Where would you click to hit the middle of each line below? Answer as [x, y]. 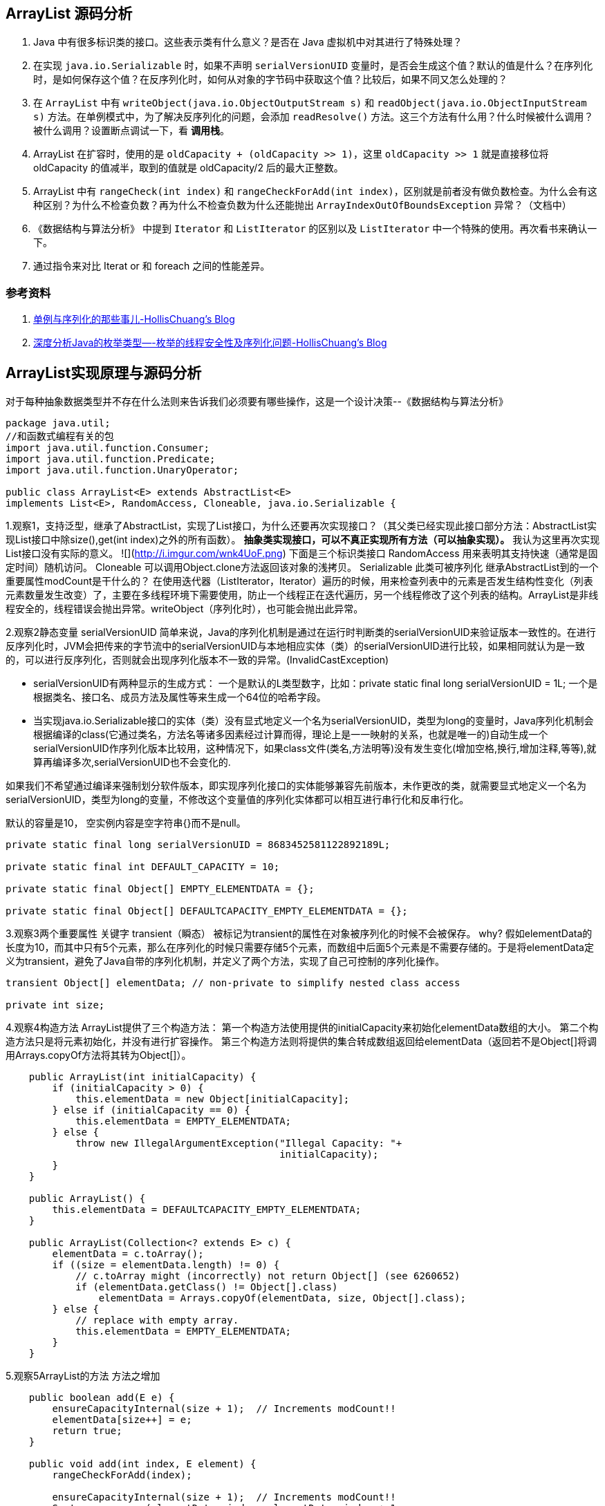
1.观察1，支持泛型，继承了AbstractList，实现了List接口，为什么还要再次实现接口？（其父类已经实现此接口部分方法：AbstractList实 [301, 526]
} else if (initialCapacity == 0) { [151, 1110]
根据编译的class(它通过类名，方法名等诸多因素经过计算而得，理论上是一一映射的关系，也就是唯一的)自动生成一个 [291, 735]
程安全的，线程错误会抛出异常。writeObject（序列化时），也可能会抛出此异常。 [185, 609]
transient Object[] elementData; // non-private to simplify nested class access [233, 983]
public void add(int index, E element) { [142, 1464]
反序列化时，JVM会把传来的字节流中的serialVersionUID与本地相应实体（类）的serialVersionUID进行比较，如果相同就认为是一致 [295, 646]
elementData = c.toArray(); [128, 1254]
